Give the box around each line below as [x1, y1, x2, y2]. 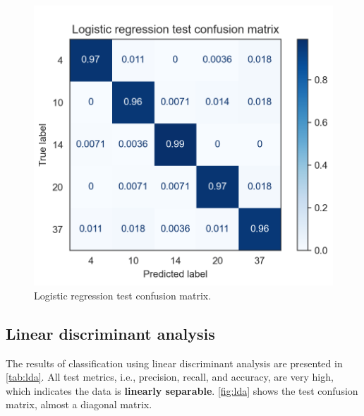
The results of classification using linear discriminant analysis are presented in [6, 355, 343, 370]
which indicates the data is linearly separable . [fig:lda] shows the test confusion [6, 383, 358, 398]
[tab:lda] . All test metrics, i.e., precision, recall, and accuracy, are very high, [6, 369, 334, 384]
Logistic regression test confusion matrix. [34, 287, 212, 302]
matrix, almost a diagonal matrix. [6, 397, 152, 412]
